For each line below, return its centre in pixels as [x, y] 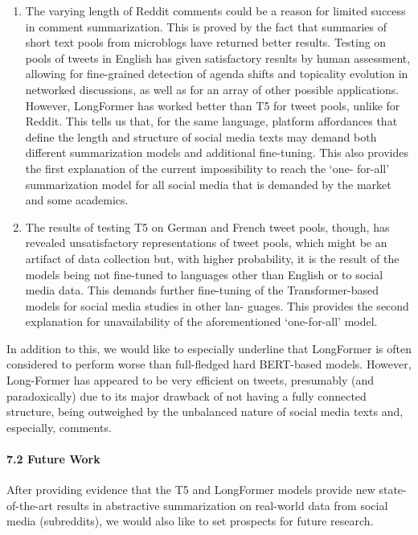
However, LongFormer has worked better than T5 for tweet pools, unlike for [213, 105]
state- [393, 490]
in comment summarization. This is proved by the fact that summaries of [206, 26]
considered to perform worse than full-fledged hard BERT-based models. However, [209, 364]
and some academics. [77, 200]
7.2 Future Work [53, 459]
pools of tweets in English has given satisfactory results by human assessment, [218, 58]
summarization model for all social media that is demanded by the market [208, 184]
